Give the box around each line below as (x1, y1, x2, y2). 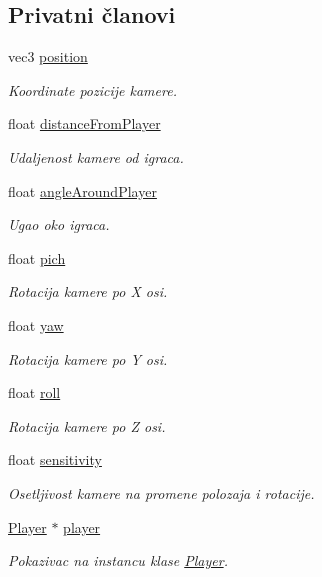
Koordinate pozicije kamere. (8, 79, 177, 100)
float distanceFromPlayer (8, 113, 161, 134)
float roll (8, 382, 61, 403)
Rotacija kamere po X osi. (8, 281, 168, 302)
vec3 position (8, 46, 88, 67)
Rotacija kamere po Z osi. (8, 415, 166, 436)
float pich (8, 247, 66, 268)
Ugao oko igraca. (8, 214, 110, 235)
